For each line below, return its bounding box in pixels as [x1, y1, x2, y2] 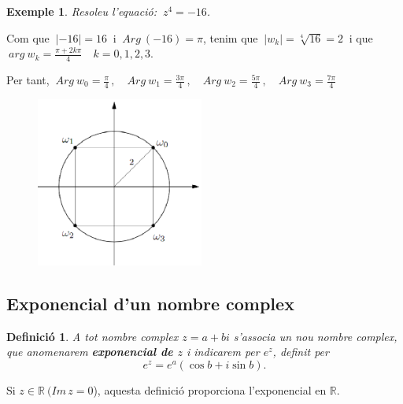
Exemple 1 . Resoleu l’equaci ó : [6, 3, 157, 19]
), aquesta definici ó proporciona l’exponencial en [93, 381, 327, 398]
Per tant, [6, 72, 50, 88]
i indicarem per [186, 343, 260, 360]
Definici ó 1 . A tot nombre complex [6, 328, 179, 344]
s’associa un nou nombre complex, [233, 328, 397, 344]
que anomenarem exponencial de [6, 343, 173, 360]
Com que [6, 29, 50, 46]
